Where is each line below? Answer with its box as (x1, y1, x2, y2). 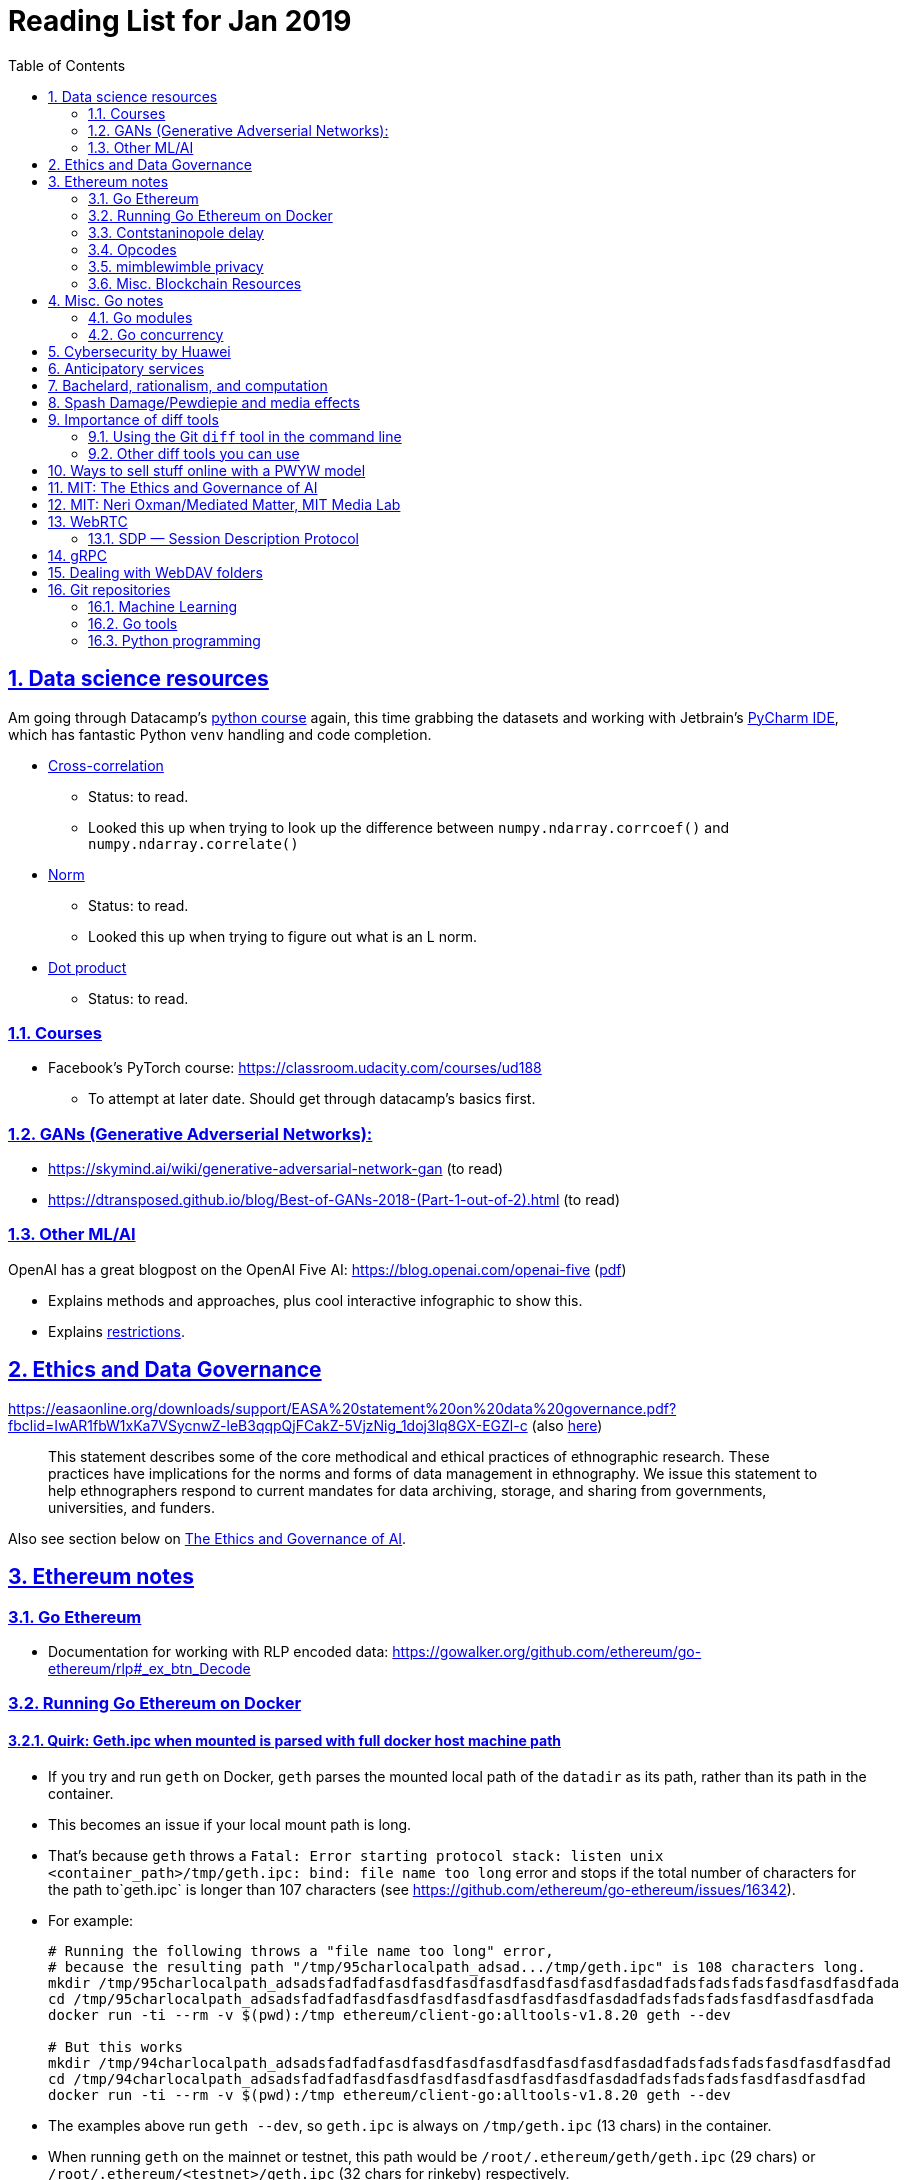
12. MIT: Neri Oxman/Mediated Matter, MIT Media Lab (48, 495, 401, 513)
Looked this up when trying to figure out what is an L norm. (88, 927, 478, 945)
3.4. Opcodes (88, 240, 177, 258)
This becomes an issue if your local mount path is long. (48, 1815, 412, 1833)
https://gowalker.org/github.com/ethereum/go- (392, 1642, 702, 1660)
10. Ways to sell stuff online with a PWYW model (48, 461, 366, 479)
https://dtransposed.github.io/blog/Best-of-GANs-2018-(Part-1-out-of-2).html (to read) (48, 1191, 621, 1209)
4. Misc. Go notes (48, 291, 164, 309)
